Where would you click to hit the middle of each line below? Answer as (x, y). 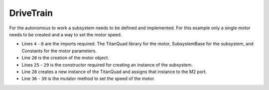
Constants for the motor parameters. (59, 51)
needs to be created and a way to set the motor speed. (66, 34)
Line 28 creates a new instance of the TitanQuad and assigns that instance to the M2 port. (114, 72)
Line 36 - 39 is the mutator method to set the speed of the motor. (88, 79)
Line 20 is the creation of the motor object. (66, 58)
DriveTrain (31, 13)
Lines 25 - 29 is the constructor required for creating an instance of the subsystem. (107, 65)
